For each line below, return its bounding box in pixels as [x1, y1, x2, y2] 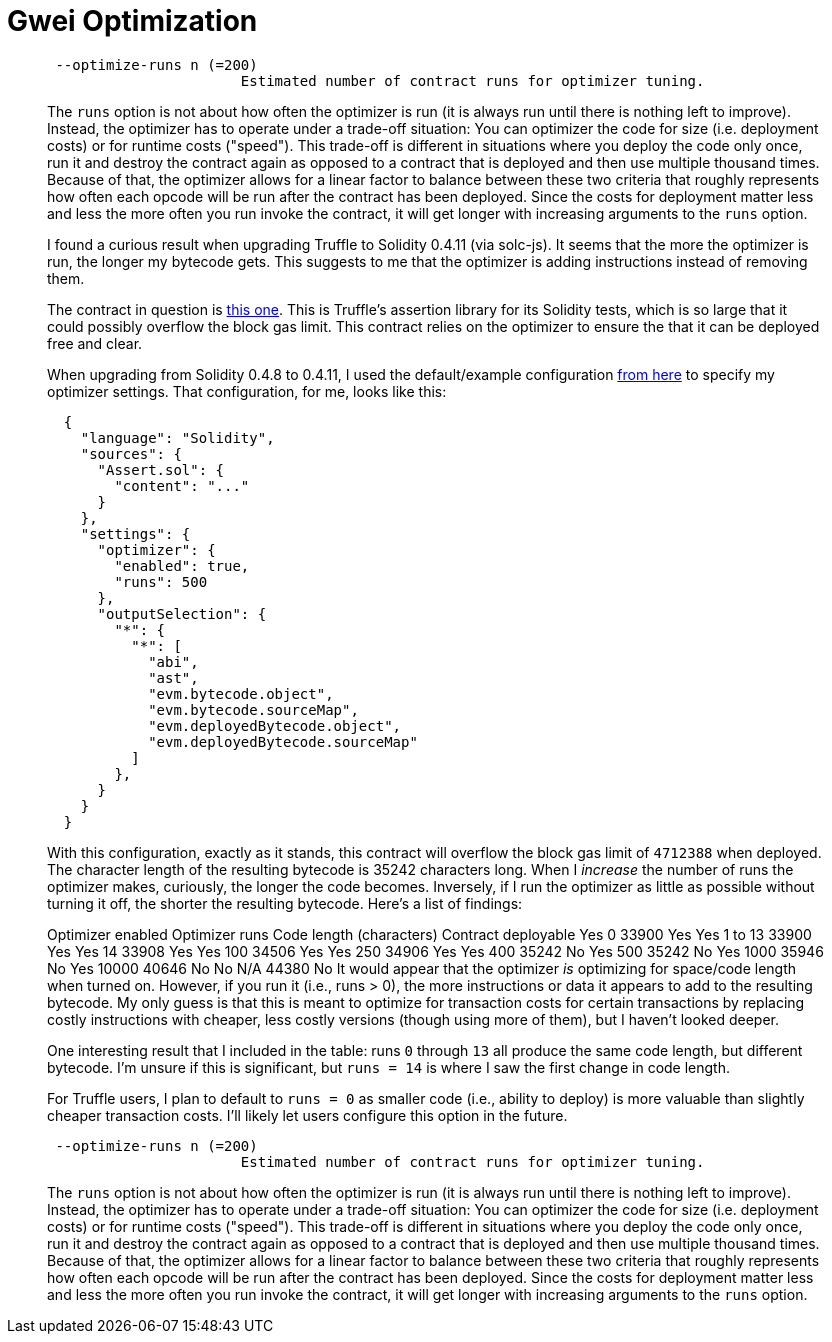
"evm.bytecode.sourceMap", [148, 701, 359, 718]
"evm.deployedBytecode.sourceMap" [148, 733, 418, 750]
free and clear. [47, 334, 143, 352]
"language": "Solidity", [80, 429, 275, 446]
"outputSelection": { [97, 605, 267, 622]
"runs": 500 [114, 573, 208, 590]
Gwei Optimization [7, 4, 258, 38]
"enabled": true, [114, 557, 250, 574]
